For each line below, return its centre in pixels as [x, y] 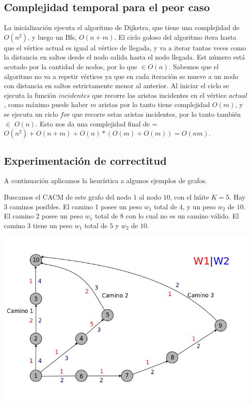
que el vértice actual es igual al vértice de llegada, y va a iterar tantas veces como [125, 47]
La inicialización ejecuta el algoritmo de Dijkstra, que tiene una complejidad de [122, 27]
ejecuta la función [30, 95]
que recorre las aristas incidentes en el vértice [159, 95]
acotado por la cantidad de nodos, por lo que [71, 66]
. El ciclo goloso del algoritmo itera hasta [175, 37]
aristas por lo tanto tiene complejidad [154, 104]
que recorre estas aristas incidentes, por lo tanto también [156, 114]
